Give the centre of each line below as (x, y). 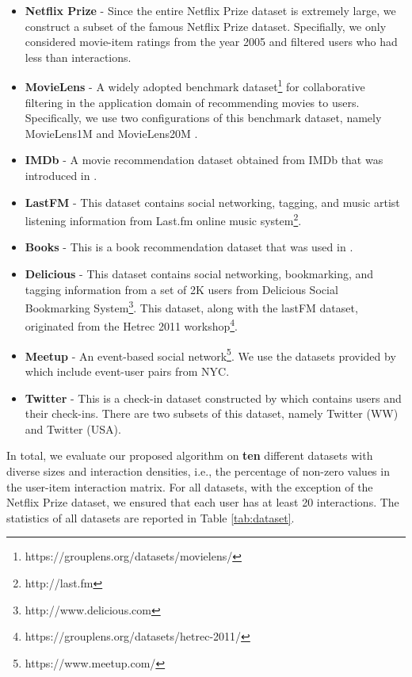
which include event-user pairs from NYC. (127, 371)
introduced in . (61, 175)
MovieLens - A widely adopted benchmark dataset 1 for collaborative (195, 86)
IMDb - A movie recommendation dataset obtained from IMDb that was (204, 160)
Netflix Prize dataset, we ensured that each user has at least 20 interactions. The (203, 502)
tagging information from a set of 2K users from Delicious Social (181, 289)
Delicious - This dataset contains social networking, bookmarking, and (199, 274)
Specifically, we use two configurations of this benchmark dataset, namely (203, 118)
